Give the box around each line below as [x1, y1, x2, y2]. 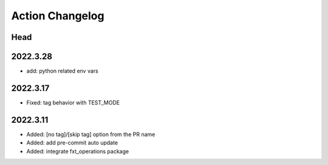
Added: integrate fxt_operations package [26, 147, 129, 155]
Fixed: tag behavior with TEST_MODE [26, 99, 120, 106]
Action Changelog [11, 9, 104, 22]
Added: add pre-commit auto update [26, 139, 118, 146]
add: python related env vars [26, 67, 98, 75]
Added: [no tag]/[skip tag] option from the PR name [26, 131, 155, 138]
